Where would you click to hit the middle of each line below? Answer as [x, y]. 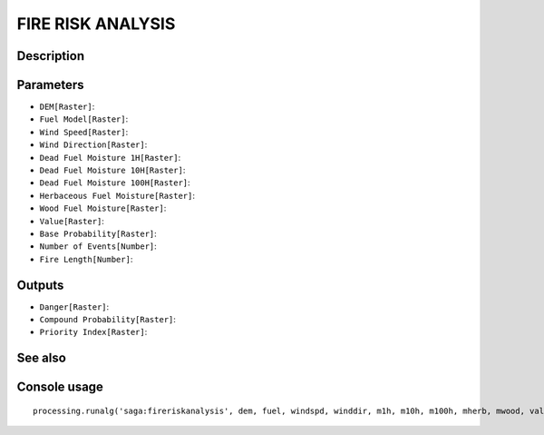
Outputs [40, 285]
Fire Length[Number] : [86, 259]
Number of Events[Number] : [98, 246]
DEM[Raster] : [67, 107]
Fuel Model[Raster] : [84, 119]
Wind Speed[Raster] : [84, 132]
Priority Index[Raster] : [93, 332]
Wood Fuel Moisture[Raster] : [103, 208]
